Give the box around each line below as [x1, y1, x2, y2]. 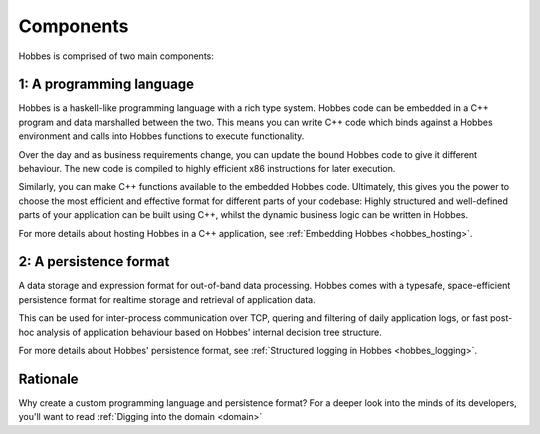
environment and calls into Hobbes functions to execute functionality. [18, 130, 305, 142]
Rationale [18, 370, 79, 387]
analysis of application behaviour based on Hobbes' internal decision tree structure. [36, 326, 382, 338]
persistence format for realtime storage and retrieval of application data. [18, 293, 316, 305]
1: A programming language [18, 76, 195, 93]
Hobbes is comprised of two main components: [18, 50, 214, 62]
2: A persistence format [18, 253, 170, 270]
